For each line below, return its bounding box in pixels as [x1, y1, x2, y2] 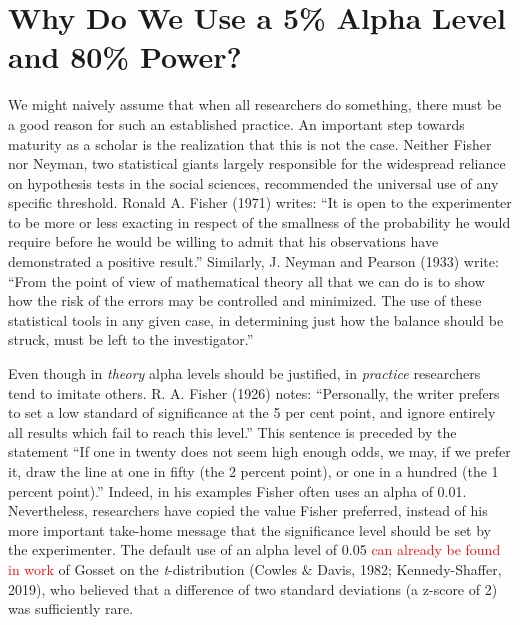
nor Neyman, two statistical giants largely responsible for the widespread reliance [8, 153, 506, 174]
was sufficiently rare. [8, 598, 134, 619]
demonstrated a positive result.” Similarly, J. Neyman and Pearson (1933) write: [8, 251, 499, 272]
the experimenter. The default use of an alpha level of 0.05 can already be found [8, 539, 501, 560]
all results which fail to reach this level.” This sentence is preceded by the [8, 421, 457, 442]
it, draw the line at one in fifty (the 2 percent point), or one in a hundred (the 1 [8, 461, 499, 481]
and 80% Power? [8, 36, 242, 77]
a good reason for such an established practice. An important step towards [8, 113, 465, 134]
